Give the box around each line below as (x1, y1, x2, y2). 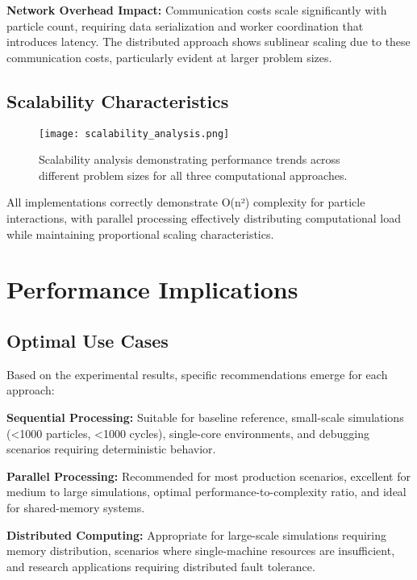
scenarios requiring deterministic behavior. (6, 440, 216, 457)
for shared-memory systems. (6, 499, 145, 515)
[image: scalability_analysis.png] (39, 127, 230, 140)
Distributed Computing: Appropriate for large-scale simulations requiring (6, 526, 387, 543)
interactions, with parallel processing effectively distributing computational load (6, 210, 401, 227)
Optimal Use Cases (6, 328, 169, 353)
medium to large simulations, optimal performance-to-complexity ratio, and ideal (6, 483, 407, 500)
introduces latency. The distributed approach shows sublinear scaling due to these (6, 33, 411, 50)
